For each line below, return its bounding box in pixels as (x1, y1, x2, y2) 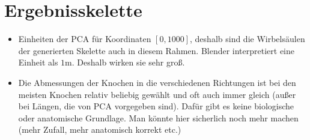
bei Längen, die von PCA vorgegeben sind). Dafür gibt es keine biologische (18, 100, 294, 112)
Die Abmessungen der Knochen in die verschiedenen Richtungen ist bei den (18, 76, 296, 88)
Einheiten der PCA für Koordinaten (18, 32, 151, 45)
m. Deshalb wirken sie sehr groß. (65, 56, 185, 68)
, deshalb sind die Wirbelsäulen (190, 32, 305, 45)
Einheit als (18, 56, 58, 68)
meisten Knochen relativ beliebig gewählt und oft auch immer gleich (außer (18, 88, 296, 100)
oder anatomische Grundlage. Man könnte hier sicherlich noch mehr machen (18, 111, 299, 124)
